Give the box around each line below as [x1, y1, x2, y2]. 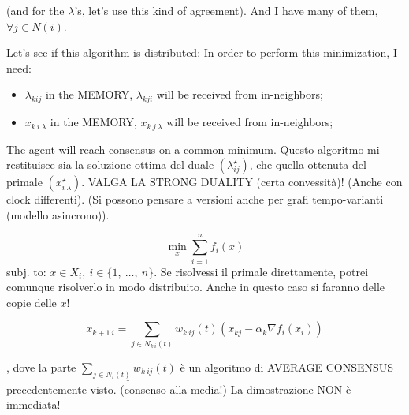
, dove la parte [6, 358, 76, 375]
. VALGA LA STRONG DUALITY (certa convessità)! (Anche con [81, 174, 403, 190]
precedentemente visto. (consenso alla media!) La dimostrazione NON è [6, 380, 351, 397]
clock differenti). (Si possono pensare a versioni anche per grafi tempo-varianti [6, 191, 384, 207]
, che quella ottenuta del [249, 156, 366, 173]
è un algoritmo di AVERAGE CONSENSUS [180, 358, 394, 375]
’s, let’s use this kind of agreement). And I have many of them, [74, 2, 378, 18]
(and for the [6, 2, 65, 18]
